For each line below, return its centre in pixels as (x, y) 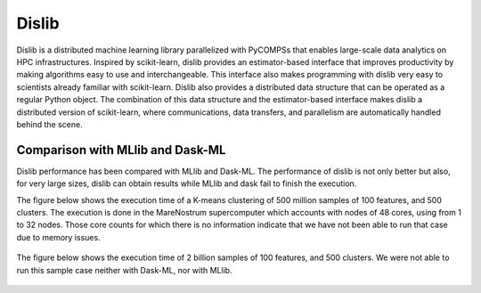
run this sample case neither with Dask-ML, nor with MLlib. (124, 270)
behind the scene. (50, 124)
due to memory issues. (59, 237)
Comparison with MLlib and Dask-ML (121, 150)
